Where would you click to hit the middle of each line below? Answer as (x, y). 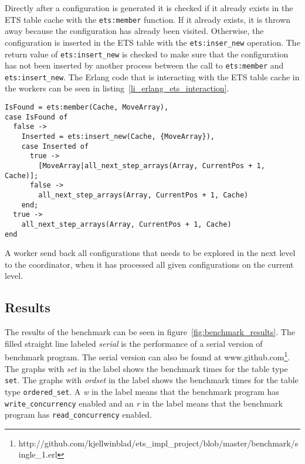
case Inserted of (55, 146)
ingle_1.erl (38, 454)
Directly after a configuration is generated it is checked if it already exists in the (149, 8)
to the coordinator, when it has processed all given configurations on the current (149, 264)
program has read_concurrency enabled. (78, 414)
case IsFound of (36, 117)
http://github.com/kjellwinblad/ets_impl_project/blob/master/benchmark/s (158, 443)
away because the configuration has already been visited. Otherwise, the (134, 31)
